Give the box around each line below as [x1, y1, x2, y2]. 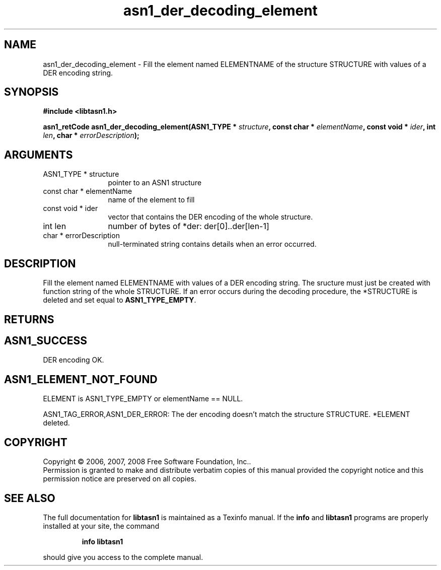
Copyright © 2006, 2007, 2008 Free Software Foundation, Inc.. [43, 457, 251, 466]
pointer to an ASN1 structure [108, 178, 202, 187]
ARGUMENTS [4, 148, 73, 161]
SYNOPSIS [4, 86, 59, 99]
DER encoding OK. [43, 355, 104, 365]
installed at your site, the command [43, 521, 160, 530]
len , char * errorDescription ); [43, 131, 139, 140]
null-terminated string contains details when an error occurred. [108, 240, 317, 249]
